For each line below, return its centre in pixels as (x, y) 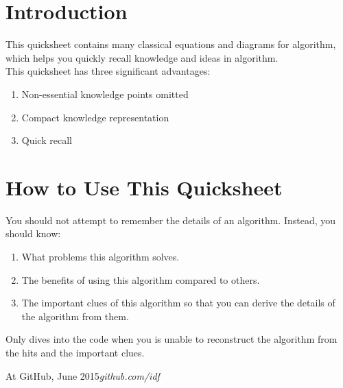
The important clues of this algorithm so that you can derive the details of (178, 303)
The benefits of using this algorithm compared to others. (141, 279)
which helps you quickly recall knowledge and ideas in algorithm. (142, 57)
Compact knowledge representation (95, 117)
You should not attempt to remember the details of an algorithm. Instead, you (171, 220)
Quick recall (47, 140)
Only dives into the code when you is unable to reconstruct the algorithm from (171, 339)
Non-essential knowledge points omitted (105, 94)
